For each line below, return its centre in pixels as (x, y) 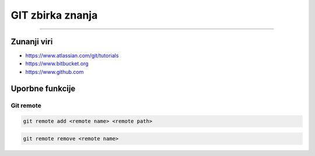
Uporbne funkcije (43, 88)
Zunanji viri (32, 42)
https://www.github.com (55, 72)
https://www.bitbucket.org (57, 63)
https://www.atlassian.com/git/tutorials (72, 56)
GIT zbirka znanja (54, 15)
